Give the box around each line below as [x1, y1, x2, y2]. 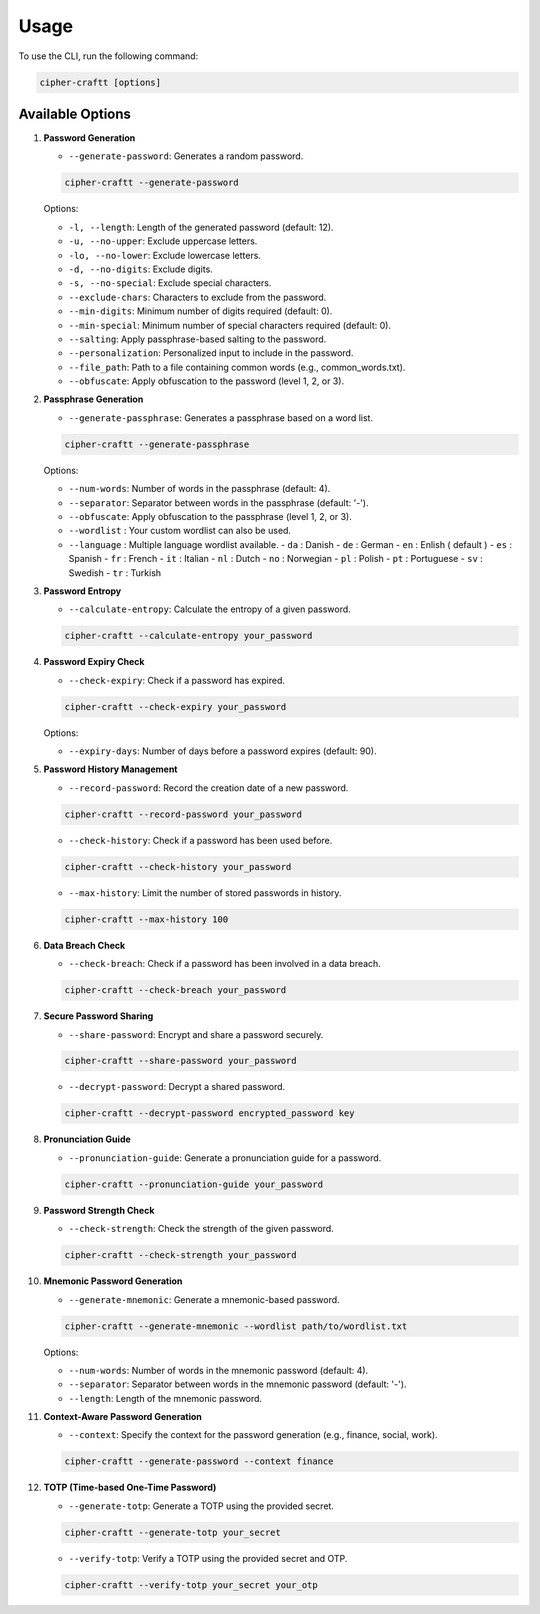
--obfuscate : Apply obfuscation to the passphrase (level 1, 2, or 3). [68, 511, 352, 522]
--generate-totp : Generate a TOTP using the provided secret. [68, 1500, 335, 1512]
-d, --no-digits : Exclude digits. [68, 263, 214, 275]
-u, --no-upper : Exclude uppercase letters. [68, 235, 258, 247]
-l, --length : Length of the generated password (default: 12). [68, 221, 334, 233]
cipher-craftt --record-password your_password [64, 808, 302, 820]
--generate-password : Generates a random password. [68, 150, 304, 162]
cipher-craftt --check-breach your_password [64, 985, 287, 996]
